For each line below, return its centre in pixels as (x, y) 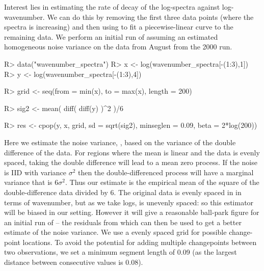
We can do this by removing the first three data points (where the (150, 17)
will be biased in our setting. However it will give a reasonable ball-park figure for (132, 212)
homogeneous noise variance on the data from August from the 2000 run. (118, 47)
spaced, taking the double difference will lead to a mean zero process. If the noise (131, 162)
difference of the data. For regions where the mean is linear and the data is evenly (132, 152)
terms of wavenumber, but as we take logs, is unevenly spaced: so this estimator (129, 202)
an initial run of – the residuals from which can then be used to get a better (123, 222)
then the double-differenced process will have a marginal (166, 172)
